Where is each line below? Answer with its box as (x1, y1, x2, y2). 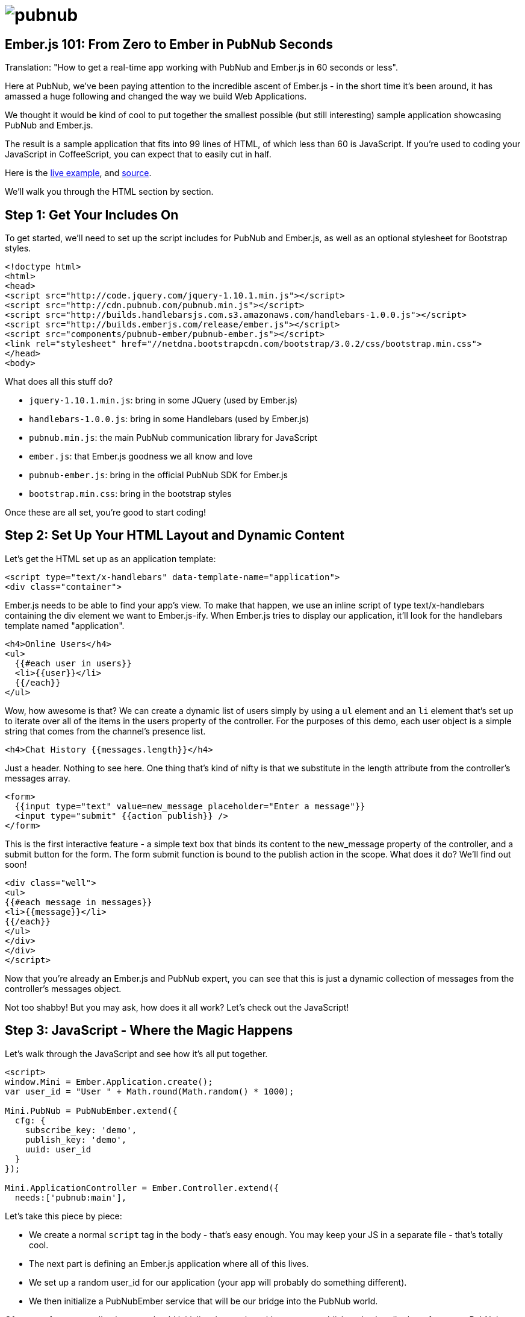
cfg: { (14, 1115, 46, 1125)
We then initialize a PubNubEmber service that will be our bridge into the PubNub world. (29, 1295, 378, 1306)
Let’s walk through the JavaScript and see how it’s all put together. (5, 1048, 268, 1059)
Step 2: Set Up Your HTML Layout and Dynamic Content (5, 528, 344, 543)
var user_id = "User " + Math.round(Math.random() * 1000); (5, 1086, 294, 1096)
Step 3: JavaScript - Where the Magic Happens (5, 1023, 293, 1038)
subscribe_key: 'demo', (25, 1125, 137, 1135)
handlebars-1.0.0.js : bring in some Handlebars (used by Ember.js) (29, 414, 309, 425)
